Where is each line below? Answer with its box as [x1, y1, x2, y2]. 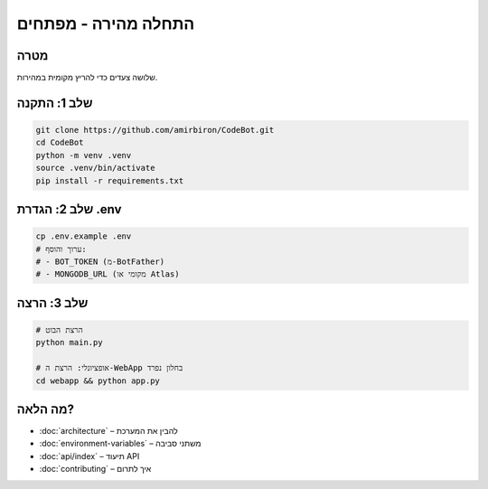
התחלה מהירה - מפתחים [16, 14, 195, 33]
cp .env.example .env [35, 231, 132, 241]
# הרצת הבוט [35, 324, 83, 334]
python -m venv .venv [35, 150, 132, 160]
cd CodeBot [35, 137, 84, 148]
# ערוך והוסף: [35, 244, 88, 254]
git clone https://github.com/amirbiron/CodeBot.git [35, 125, 275, 136]
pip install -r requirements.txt [35, 175, 184, 185]
